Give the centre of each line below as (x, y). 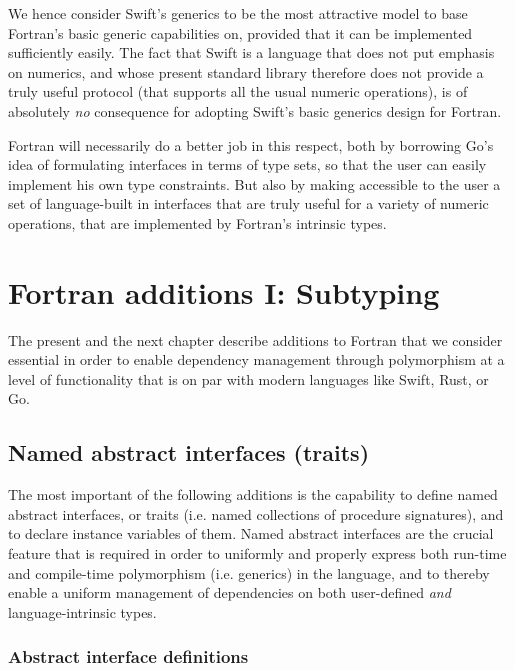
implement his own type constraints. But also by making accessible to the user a (254, 183)
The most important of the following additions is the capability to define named (253, 494)
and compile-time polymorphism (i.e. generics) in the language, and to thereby (249, 572)
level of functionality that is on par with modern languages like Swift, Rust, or (248, 378)
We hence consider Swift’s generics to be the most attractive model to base (238, 13)
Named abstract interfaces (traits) (189, 452)
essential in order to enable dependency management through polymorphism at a (256, 359)
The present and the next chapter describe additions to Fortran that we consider (255, 339)
